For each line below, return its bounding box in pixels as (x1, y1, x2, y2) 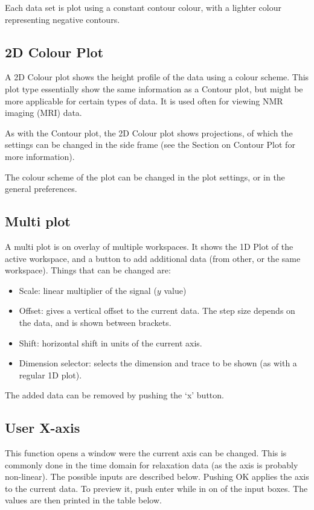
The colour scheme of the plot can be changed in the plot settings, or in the (5, 170, 285, 183)
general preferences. (5, 182, 77, 195)
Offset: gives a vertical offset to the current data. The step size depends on (19, 304, 295, 317)
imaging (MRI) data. (5, 106, 82, 119)
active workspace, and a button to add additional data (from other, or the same (5, 252, 301, 264)
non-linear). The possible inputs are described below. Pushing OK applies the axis (5, 470, 309, 483)
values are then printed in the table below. (5, 494, 162, 506)
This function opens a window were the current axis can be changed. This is (5, 447, 287, 459)
